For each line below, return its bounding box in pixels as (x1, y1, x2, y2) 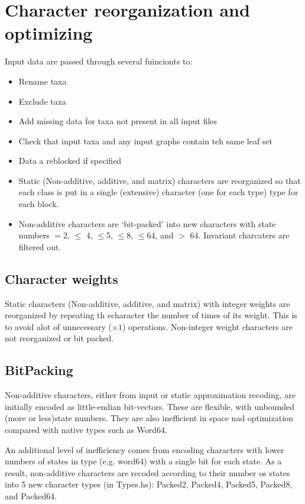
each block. (18, 198, 59, 210)
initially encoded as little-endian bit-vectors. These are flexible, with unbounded (5, 400, 294, 412)
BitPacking (5, 361, 73, 379)
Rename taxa (18, 75, 67, 87)
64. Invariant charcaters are (190, 229, 290, 241)
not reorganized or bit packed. (5, 332, 114, 344)
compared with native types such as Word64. (5, 424, 167, 435)
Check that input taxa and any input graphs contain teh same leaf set (18, 134, 273, 147)
